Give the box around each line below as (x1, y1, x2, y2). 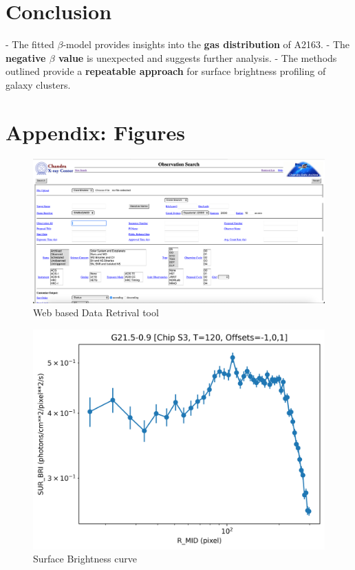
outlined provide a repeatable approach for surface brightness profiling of (6, 64, 326, 78)
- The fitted (6, 37, 54, 52)
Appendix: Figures (6, 118, 186, 146)
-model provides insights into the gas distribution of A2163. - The (63, 37, 350, 52)
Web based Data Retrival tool (33, 305, 159, 320)
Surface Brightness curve (33, 551, 137, 566)
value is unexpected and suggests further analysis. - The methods (58, 50, 337, 65)
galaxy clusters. (6, 77, 71, 91)
